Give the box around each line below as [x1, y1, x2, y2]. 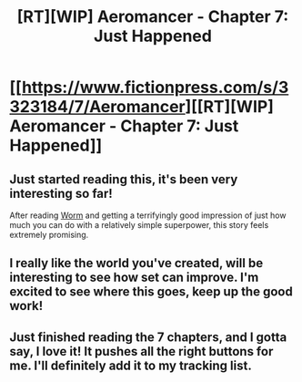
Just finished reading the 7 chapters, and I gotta [9, 329, 287, 345]
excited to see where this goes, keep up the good [9, 284, 293, 300]
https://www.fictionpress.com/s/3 [21, 77, 289, 98]
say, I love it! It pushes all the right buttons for [9, 344, 274, 359]
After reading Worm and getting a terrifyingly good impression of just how [9, 210, 287, 221]
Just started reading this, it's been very [9, 171, 238, 187]
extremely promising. [9, 230, 89, 240]
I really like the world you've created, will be [9, 255, 264, 271]
